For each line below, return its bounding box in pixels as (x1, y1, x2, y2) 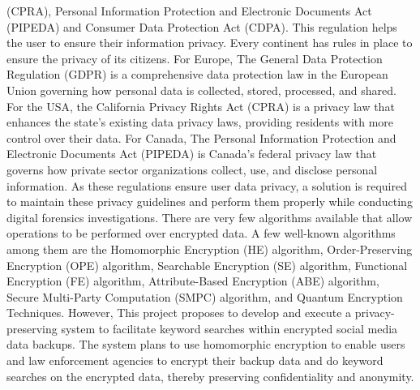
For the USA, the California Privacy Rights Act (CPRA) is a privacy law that (6, 97, 395, 114)
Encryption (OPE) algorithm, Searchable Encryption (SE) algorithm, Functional (6, 256, 408, 273)
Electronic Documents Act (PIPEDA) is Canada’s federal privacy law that (6, 145, 377, 162)
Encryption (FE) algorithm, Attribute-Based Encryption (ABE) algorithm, (6, 272, 379, 289)
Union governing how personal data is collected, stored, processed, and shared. (6, 81, 396, 98)
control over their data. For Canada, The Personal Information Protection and (6, 129, 396, 146)
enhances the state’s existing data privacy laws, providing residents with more (6, 114, 394, 131)
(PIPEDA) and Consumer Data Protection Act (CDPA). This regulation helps (6, 18, 397, 35)
